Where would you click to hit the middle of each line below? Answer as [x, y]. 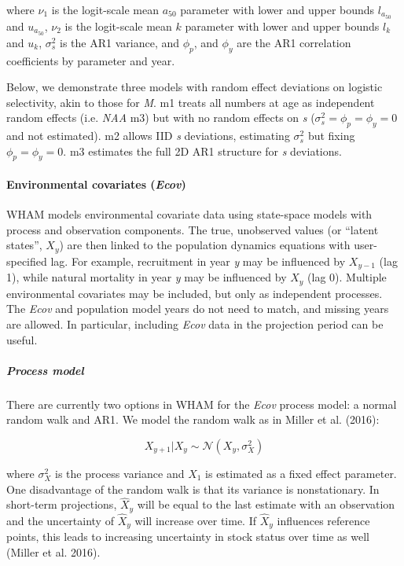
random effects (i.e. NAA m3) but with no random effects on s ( [161, 118]
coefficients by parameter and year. [91, 60]
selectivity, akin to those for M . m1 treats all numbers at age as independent [191, 102]
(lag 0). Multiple [347, 277]
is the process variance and [120, 473]
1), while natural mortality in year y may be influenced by [147, 277]
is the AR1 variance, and [120, 42]
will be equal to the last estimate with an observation [266, 504]
